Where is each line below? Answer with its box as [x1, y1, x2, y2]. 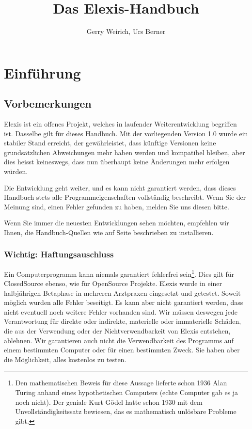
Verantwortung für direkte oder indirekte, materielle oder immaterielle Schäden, [4, 316, 241, 326]
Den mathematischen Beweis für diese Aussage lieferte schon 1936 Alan [15, 378, 227, 388]
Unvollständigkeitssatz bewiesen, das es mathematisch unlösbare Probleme [15, 406, 236, 416]
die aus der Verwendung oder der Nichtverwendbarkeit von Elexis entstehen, [4, 326, 231, 336]
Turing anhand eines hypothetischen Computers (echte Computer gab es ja [15, 387, 238, 397]
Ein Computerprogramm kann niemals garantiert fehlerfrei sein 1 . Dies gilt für [4, 267, 235, 279]
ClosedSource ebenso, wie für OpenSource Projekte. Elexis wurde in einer [4, 278, 222, 288]
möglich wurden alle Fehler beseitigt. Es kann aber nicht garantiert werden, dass [4, 297, 243, 307]
